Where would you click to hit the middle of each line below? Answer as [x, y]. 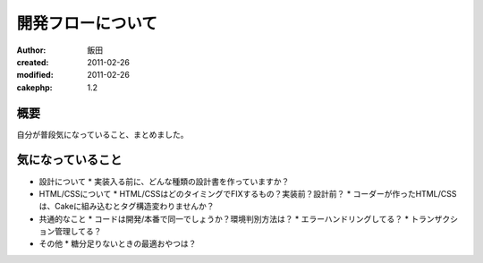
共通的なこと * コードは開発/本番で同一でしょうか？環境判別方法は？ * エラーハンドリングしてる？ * [224, 218]
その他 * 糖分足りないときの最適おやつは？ [118, 244]
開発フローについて [87, 23]
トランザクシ [435, 218]
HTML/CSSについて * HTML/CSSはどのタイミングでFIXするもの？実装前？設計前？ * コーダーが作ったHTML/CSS [248, 193]
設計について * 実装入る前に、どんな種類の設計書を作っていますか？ [164, 181]
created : [33, 62]
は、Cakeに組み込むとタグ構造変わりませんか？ [127, 207]
